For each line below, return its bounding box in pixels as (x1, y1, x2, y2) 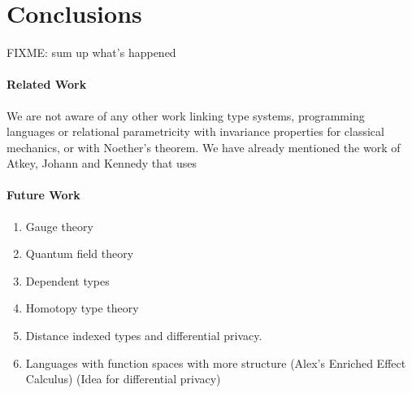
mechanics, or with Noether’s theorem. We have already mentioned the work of (7, 138, 401, 155)
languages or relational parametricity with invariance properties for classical (7, 123, 384, 140)
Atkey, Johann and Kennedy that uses (7, 155, 197, 172)
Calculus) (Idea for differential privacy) (25, 370, 221, 387)
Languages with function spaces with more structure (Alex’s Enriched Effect (25, 354, 406, 371)
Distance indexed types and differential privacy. (25, 327, 262, 344)
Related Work (7, 76, 87, 93)
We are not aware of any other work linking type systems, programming (7, 107, 365, 124)
